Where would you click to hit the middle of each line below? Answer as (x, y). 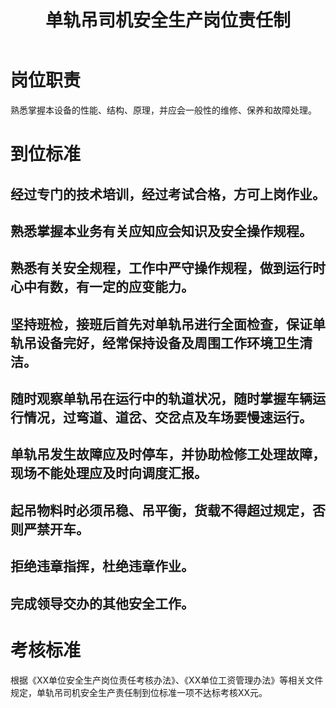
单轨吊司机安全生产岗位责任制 (167, 20)
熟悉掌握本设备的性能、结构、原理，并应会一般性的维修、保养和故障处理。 (163, 110)
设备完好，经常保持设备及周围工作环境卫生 (168, 342)
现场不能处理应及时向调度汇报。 (109, 473)
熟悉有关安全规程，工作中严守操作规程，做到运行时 (168, 268)
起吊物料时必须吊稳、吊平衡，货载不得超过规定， (161, 510)
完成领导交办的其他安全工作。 (102, 603)
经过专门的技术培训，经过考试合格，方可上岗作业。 (168, 194)
